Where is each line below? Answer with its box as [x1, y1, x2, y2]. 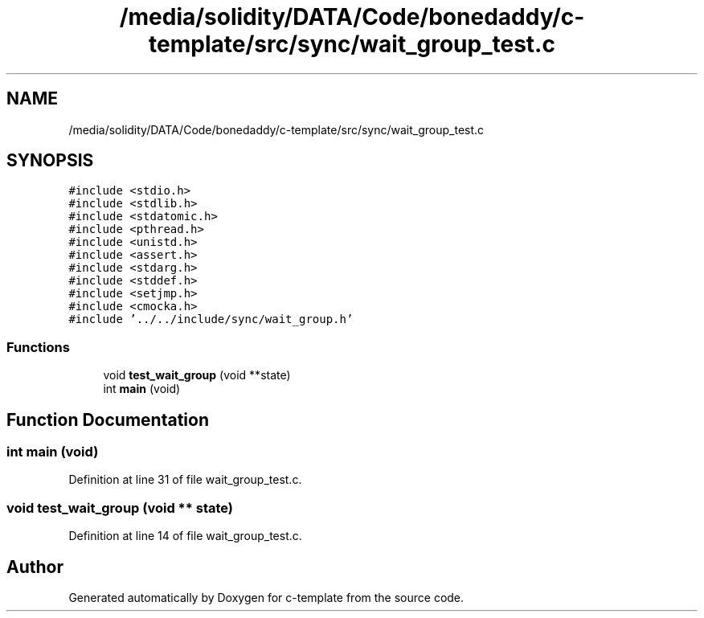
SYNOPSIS [6, 150, 94, 171]
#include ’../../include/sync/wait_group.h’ [68, 313, 354, 326]
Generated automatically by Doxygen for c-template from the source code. [68, 591, 465, 604]
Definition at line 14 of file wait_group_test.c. [68, 529, 302, 543]
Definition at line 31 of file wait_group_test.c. [68, 473, 302, 487]
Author [6, 556, 63, 577]
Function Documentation [6, 409, 209, 430]
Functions [6, 338, 70, 355]
